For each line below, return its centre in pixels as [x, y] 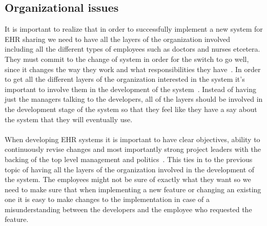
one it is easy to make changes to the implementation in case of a [107, 199]
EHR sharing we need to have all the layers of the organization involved [118, 39]
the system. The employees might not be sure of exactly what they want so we [128, 179]
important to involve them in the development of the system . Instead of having [131, 89]
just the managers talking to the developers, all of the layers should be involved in [134, 99]
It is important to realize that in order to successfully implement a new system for [134, 29]
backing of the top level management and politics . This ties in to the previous [129, 159]
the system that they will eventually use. [69, 119]
